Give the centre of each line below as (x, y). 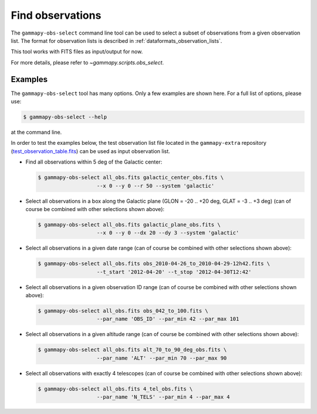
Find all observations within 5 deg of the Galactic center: (94, 162)
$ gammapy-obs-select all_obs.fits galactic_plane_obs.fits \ (129, 225)
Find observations (56, 15)
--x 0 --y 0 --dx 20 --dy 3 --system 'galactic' (168, 233)
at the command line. (36, 132)
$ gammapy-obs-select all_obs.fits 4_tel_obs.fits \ (115, 389)
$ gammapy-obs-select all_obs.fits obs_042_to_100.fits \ (123, 311)
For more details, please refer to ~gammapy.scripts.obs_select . (87, 62)
